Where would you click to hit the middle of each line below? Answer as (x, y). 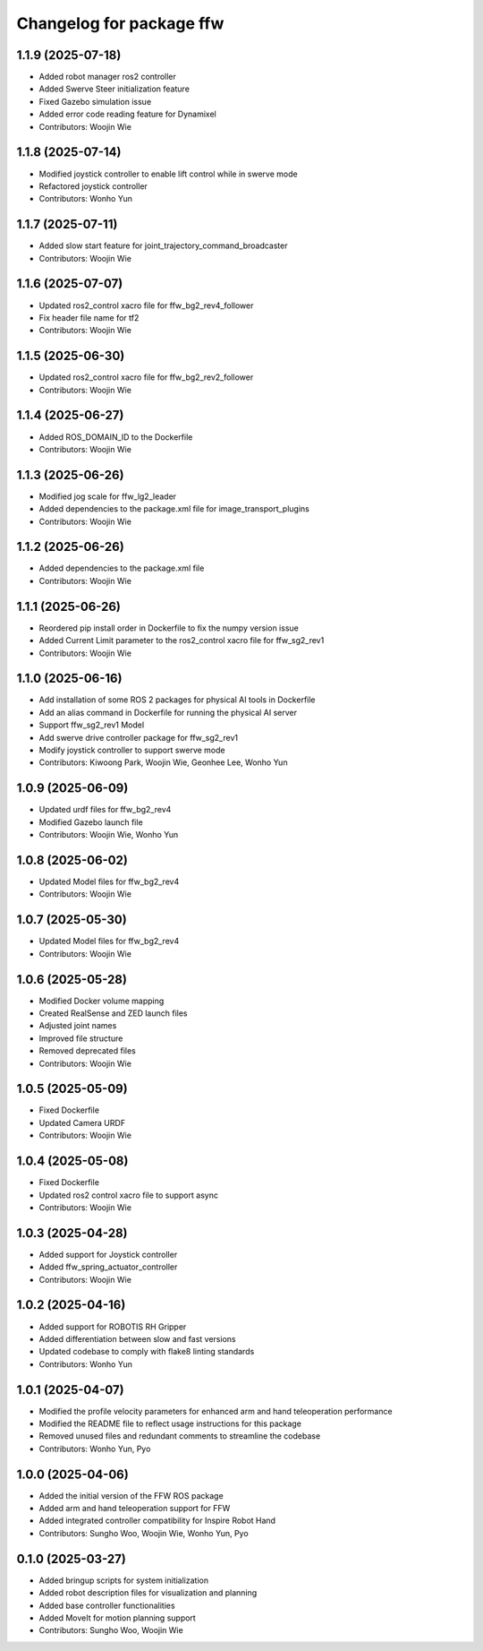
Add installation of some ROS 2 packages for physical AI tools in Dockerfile (178, 700)
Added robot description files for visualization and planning (148, 1593)
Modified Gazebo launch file (91, 822)
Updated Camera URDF (82, 1122)
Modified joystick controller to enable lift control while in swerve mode (169, 174)
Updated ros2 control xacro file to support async (129, 1195)
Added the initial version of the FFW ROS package (131, 1495)
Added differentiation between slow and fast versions (137, 1338)
